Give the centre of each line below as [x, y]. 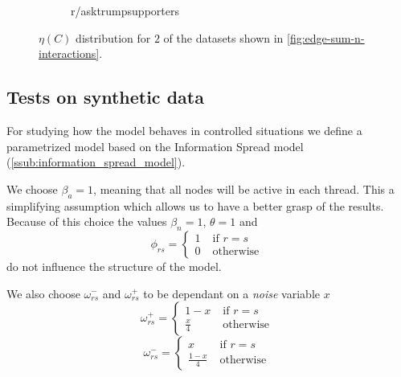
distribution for [113, 37]
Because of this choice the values [87, 221]
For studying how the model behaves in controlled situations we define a [184, 130]
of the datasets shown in [223, 37]
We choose [32, 188]
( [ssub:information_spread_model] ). [96, 162]
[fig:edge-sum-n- [326, 37]
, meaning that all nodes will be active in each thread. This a [244, 188]
